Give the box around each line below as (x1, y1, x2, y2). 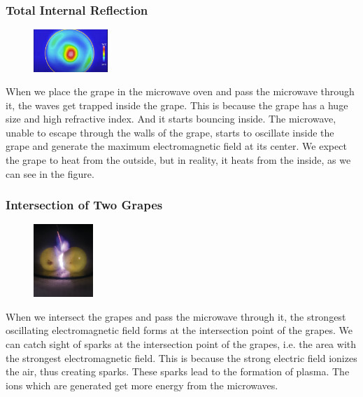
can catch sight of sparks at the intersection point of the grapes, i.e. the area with (6, 336, 357, 351)
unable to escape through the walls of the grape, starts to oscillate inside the (6, 125, 334, 139)
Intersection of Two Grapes (6, 196, 163, 214)
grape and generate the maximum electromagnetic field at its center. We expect (6, 139, 347, 153)
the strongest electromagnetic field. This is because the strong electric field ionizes (6, 350, 357, 365)
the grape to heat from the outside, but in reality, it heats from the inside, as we (6, 153, 351, 167)
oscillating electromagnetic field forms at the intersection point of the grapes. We (6, 323, 353, 337)
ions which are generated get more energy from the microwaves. (6, 377, 278, 392)
